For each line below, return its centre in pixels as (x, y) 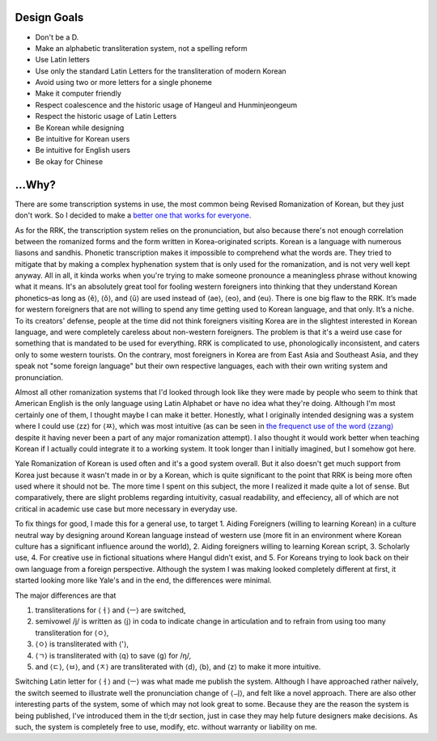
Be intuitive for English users (83, 150)
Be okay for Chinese (69, 161)
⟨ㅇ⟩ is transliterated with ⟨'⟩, (82, 644)
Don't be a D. (57, 37)
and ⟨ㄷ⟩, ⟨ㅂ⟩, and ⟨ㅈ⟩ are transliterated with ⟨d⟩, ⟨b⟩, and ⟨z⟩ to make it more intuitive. (178, 667)
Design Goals (49, 17)
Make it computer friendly (78, 94)
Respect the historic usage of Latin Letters (106, 116)
